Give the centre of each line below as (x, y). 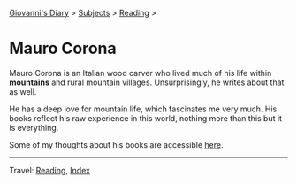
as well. (23, 91)
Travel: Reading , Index (50, 170)
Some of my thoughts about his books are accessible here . (116, 144)
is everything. (34, 127)
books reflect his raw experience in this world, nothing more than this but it (146, 118)
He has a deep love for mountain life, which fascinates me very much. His (143, 109)
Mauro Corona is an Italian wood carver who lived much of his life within (141, 73)
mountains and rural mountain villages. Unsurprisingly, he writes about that (147, 82)
